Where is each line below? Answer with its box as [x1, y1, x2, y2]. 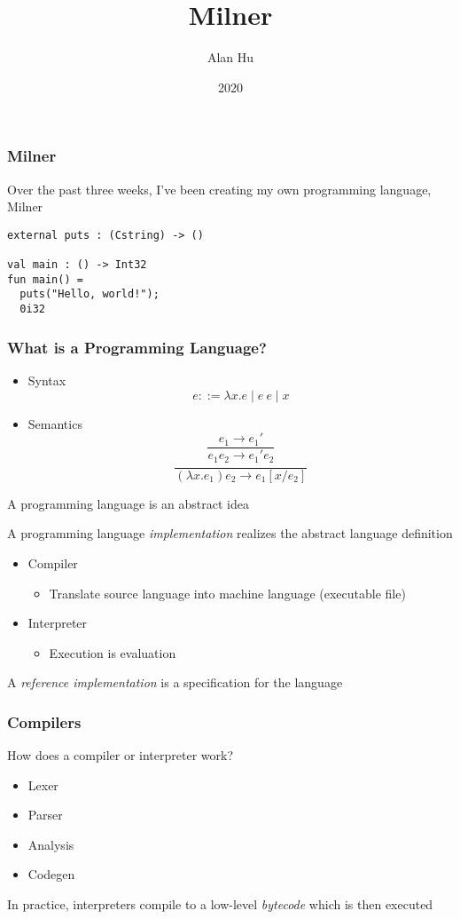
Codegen [27, 865, 75, 883]
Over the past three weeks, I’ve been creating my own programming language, [7, 179, 432, 198]
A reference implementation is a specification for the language [7, 673, 343, 692]
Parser [27, 805, 63, 824]
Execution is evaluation [49, 643, 176, 662]
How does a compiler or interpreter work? [7, 746, 234, 765]
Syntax [27, 370, 66, 389]
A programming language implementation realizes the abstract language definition [7, 524, 453, 543]
